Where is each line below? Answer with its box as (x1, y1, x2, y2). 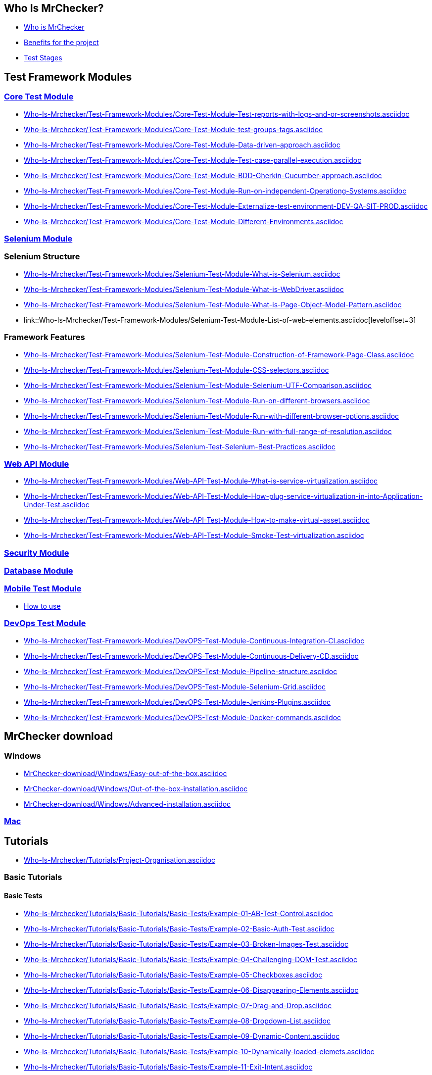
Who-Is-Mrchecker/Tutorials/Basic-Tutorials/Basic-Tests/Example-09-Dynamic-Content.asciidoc (24, 1031, 340, 1040)
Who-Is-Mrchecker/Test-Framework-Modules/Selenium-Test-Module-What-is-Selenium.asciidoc (24, 269, 340, 278)
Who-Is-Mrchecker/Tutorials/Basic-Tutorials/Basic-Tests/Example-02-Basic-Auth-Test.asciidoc (24, 924, 335, 933)
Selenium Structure (4, 251, 80, 262)
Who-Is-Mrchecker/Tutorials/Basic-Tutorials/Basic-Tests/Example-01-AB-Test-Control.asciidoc (24, 909, 334, 918)
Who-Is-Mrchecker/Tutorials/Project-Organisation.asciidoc (24, 855, 216, 864)
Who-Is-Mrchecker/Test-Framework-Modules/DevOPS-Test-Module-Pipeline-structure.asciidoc (24, 667, 337, 676)
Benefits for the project (24, 38, 99, 47)
